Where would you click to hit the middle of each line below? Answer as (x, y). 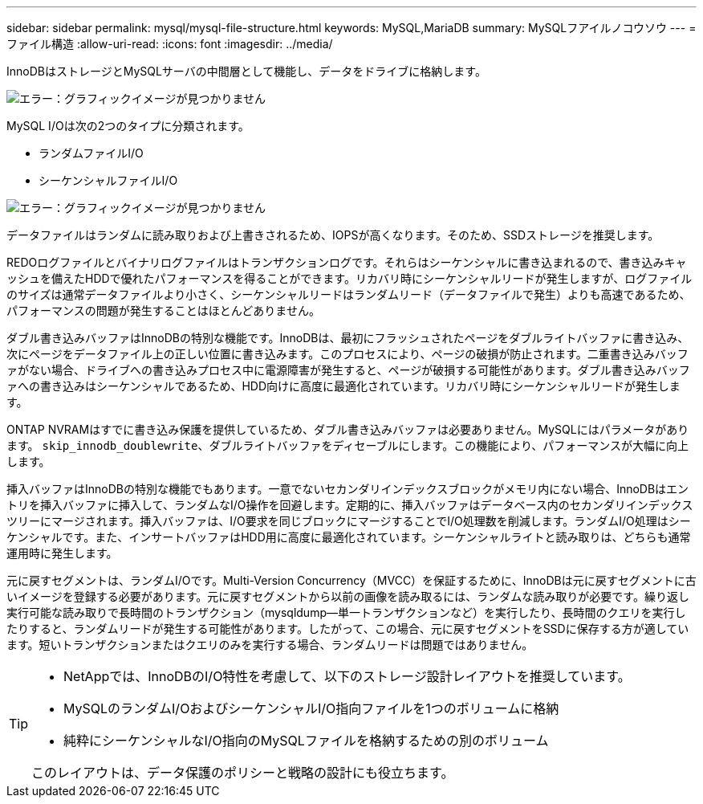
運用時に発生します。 (62, 553)
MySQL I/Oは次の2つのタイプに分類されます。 (128, 126)
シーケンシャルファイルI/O (108, 180)
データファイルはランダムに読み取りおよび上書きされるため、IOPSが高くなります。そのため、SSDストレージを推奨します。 (333, 235)
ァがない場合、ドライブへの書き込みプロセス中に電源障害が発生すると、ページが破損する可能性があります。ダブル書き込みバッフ (348, 370)
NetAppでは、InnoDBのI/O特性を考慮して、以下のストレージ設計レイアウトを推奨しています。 (347, 676)
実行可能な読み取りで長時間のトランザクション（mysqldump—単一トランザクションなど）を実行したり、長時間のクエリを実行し (346, 612)
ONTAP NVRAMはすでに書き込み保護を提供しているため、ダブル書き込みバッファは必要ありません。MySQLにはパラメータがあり (348, 429)
